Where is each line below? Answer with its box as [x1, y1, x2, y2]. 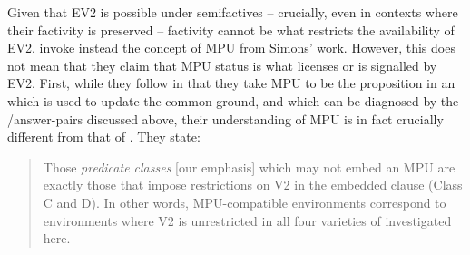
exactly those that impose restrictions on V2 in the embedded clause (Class [43, 175, 463, 194]
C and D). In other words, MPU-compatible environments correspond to [43, 192, 446, 211]
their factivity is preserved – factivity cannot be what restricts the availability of [7, 20, 455, 39]
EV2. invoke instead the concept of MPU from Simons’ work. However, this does [7, 38, 455, 57]
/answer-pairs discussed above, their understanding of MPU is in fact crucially [7, 109, 444, 128]
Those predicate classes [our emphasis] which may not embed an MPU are [43, 157, 455, 176]
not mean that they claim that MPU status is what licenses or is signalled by [7, 55, 437, 74]
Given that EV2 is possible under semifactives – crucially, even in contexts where [7, 3, 458, 21]
